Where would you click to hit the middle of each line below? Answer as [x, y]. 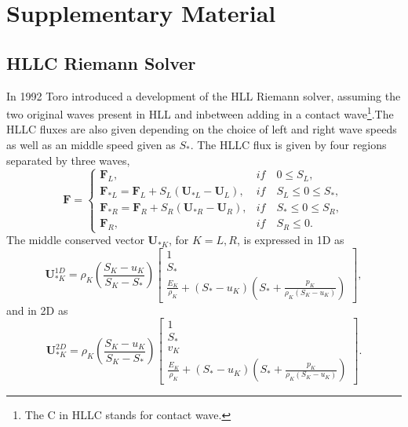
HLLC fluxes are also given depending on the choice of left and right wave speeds [202, 129]
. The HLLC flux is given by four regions [288, 145]
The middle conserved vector [75, 240]
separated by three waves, [68, 160]
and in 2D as [37, 310]
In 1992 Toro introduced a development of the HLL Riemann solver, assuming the [204, 95]
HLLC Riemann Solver [101, 62]
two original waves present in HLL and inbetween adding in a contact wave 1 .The [200, 113]
